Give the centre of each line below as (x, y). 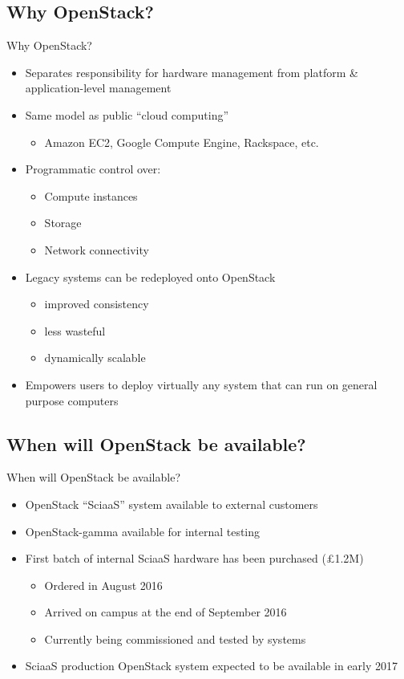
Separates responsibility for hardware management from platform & (192, 72)
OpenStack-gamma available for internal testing (143, 531)
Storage (63, 223)
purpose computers (72, 400)
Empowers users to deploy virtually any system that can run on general (201, 384)
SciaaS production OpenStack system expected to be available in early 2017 (211, 666)
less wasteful (75, 330)
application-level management (98, 88)
